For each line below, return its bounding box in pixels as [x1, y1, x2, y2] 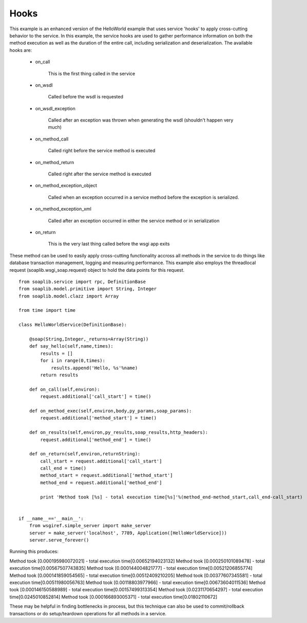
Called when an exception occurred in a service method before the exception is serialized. [48, 194, 239, 200]
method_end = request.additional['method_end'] [40, 479, 162, 486]
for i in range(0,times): [40, 358, 105, 364]
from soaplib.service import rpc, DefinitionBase [18, 278, 146, 285]
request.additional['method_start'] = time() [40, 415, 157, 421]
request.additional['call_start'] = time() [40, 394, 151, 399]
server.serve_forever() [29, 537, 89, 543]
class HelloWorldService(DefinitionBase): [18, 322, 127, 328]
